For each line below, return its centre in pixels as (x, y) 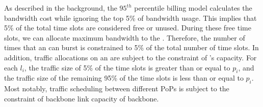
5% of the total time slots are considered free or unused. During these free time (128, 28)
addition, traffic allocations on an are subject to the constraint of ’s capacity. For (130, 57)
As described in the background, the (61, 8)
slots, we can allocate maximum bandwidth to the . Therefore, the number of (125, 37)
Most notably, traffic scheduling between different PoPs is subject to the (117, 88)
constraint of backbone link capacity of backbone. (82, 98)
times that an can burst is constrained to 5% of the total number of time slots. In (131, 47)
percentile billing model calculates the (193, 8)
